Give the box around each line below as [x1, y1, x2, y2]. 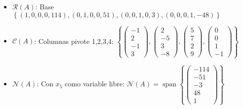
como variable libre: [65, 78, 125, 89]
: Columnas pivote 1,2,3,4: [34, 36, 114, 46]
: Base [35, 1, 54, 11]
